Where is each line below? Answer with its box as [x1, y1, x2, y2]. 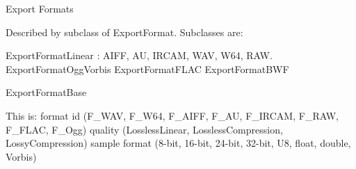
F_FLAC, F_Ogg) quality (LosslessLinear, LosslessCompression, [6, 122, 283, 136]
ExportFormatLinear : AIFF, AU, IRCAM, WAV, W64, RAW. [6, 48, 273, 63]
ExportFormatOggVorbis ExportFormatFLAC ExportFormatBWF [6, 61, 289, 76]
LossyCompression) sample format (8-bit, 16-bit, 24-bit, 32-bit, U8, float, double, [6, 136, 351, 150]
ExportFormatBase [6, 85, 87, 99]
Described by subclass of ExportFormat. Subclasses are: [6, 24, 243, 39]
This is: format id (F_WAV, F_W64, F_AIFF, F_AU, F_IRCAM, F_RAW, [6, 108, 339, 122]
